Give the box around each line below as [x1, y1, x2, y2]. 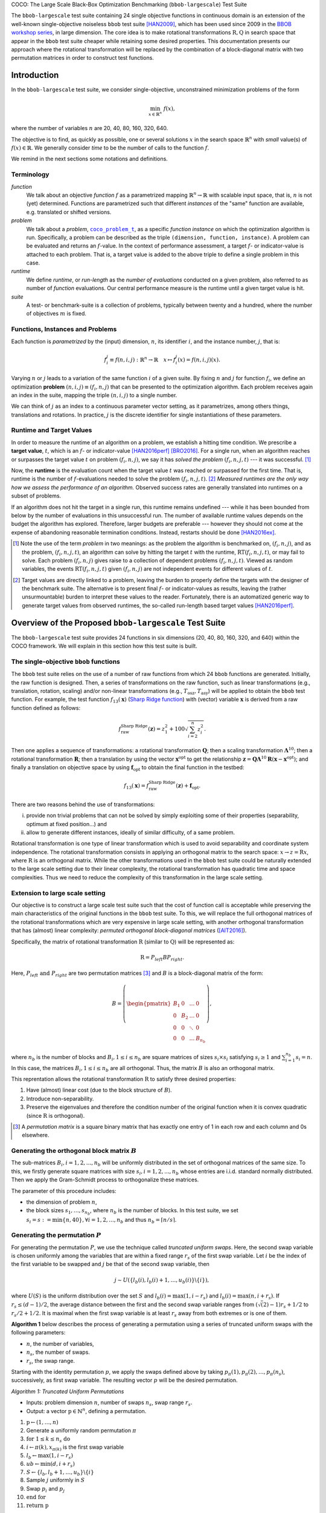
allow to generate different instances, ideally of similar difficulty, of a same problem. [26, 829, 235, 836]
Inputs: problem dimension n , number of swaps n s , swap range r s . [26, 1399, 193, 1408]
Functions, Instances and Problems [11, 325, 117, 333]
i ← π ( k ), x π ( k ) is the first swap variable [26, 1443, 124, 1452]
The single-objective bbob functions [11, 657, 120, 666]
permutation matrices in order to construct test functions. [11, 54, 154, 62]
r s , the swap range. [26, 1357, 75, 1366]
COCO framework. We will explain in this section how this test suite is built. [11, 642, 197, 650]
